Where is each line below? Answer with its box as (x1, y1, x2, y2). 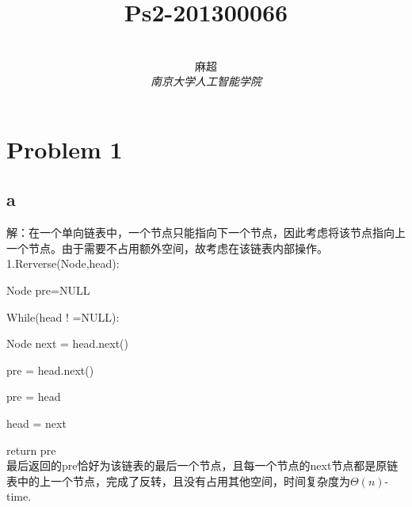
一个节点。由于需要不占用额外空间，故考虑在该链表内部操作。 (6, 239, 328, 256)
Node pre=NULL (6, 282, 90, 299)
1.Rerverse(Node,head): (6, 255, 120, 272)
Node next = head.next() (6, 335, 129, 352)
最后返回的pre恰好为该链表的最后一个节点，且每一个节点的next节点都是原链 (6, 457, 399, 474)
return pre (6, 441, 56, 458)
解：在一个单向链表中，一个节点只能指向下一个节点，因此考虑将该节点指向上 (6, 224, 406, 241)
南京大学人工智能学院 (151, 73, 261, 90)
